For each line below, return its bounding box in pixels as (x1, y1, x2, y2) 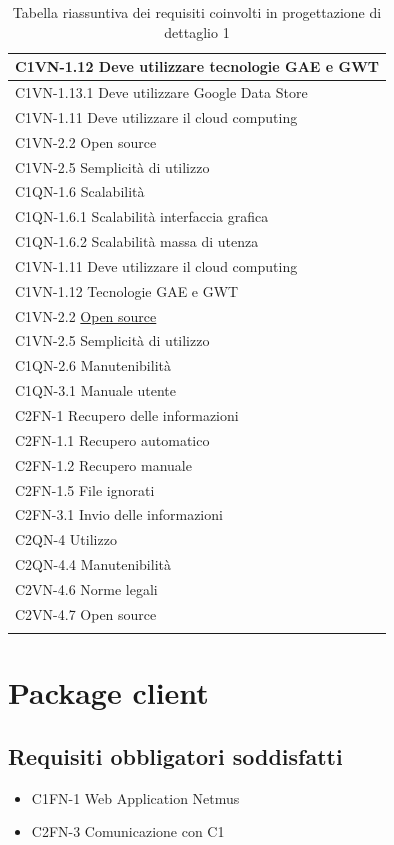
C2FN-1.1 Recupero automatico (15, 429, 210, 450)
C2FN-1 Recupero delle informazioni (15, 405, 239, 425)
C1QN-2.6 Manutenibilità (15, 355, 171, 376)
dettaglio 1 (164, 21, 230, 42)
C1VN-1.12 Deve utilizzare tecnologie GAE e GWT (15, 56, 379, 77)
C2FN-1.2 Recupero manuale (15, 454, 192, 475)
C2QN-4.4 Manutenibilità (15, 554, 171, 575)
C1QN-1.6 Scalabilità (15, 181, 145, 202)
